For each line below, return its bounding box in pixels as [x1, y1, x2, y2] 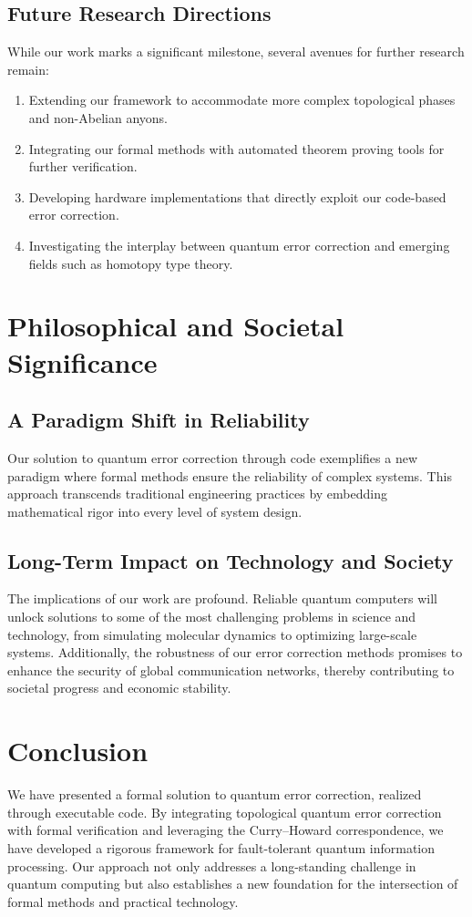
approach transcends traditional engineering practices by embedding [7, 484, 387, 503]
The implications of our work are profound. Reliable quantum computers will [7, 589, 437, 608]
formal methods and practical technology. [7, 891, 239, 911]
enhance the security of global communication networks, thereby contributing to [7, 660, 455, 679]
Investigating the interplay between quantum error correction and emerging [28, 235, 450, 254]
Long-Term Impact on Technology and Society [7, 546, 454, 574]
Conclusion [7, 732, 149, 769]
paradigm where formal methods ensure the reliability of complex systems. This [7, 466, 452, 485]
